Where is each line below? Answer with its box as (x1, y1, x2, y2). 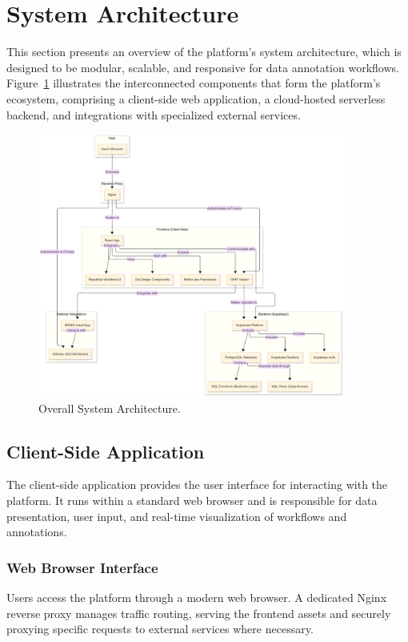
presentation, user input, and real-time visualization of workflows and (6, 507, 347, 524)
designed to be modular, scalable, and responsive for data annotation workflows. (6, 59, 399, 75)
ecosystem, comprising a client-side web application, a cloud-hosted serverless (6, 90, 386, 107)
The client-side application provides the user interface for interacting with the (6, 476, 388, 493)
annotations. (6, 523, 67, 540)
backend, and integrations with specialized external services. (6, 106, 301, 123)
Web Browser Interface (6, 557, 158, 577)
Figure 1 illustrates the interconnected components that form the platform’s (6, 75, 381, 91)
